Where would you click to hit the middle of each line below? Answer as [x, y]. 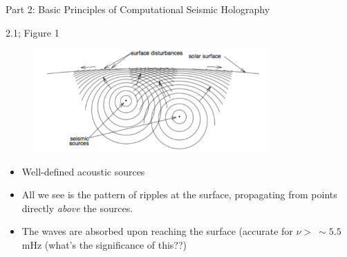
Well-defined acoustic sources [83, 171]
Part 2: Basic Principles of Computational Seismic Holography [138, 9]
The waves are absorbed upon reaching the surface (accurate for [157, 231]
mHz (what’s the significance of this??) [104, 244]
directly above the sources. [77, 208]
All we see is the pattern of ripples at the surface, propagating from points [179, 194]
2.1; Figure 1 [32, 32]
